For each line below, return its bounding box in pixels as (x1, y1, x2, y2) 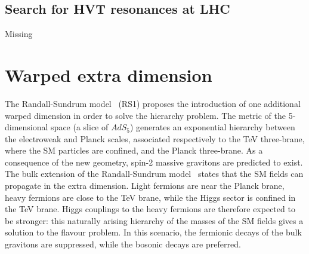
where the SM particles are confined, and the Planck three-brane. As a (5, 144, 263, 157)
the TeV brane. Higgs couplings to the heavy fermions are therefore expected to (5, 203, 295, 215)
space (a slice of (51, 121, 109, 133)
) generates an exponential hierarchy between (130, 121, 295, 133)
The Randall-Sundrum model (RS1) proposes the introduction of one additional (5, 97, 301, 109)
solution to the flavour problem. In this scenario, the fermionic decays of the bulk (5, 226, 302, 238)
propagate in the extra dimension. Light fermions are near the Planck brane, (5, 179, 285, 192)
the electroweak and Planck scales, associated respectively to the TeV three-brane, (5, 132, 305, 145)
